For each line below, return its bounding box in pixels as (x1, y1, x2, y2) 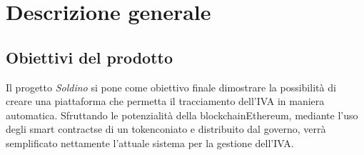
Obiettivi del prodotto (6, 46, 173, 68)
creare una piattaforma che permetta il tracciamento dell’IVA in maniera (6, 94, 325, 109)
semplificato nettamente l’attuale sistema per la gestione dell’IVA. (6, 135, 294, 150)
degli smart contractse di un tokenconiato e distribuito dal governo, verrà (6, 121, 326, 136)
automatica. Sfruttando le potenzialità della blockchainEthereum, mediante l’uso (6, 107, 358, 122)
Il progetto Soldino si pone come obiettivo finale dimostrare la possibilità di (6, 79, 336, 94)
